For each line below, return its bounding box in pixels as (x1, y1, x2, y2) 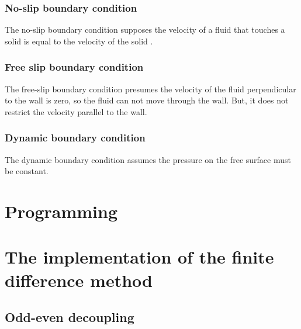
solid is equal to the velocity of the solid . (5, 34, 153, 47)
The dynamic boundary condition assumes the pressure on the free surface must (5, 153, 291, 165)
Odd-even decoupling (5, 308, 134, 326)
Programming (5, 199, 117, 223)
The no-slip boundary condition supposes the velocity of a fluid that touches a (5, 23, 285, 36)
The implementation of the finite (5, 245, 274, 269)
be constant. (5, 165, 49, 177)
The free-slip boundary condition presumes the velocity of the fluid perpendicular (5, 82, 296, 95)
